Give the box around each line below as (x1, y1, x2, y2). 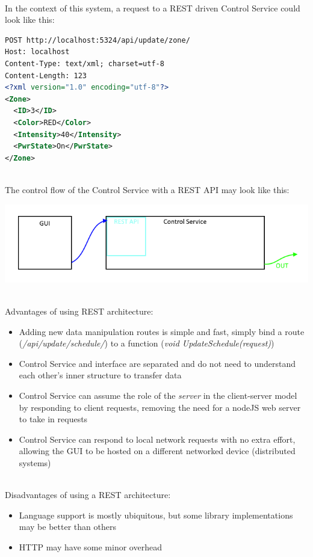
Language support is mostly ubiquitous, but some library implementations (19, 508, 293, 521)
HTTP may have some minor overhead (19, 540, 162, 553)
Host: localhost (5, 48, 70, 57)
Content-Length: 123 (5, 71, 87, 80)
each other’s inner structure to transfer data (19, 369, 182, 381)
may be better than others (19, 520, 116, 533)
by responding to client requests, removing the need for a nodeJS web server (19, 401, 301, 413)
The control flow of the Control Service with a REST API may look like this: (5, 183, 290, 195)
